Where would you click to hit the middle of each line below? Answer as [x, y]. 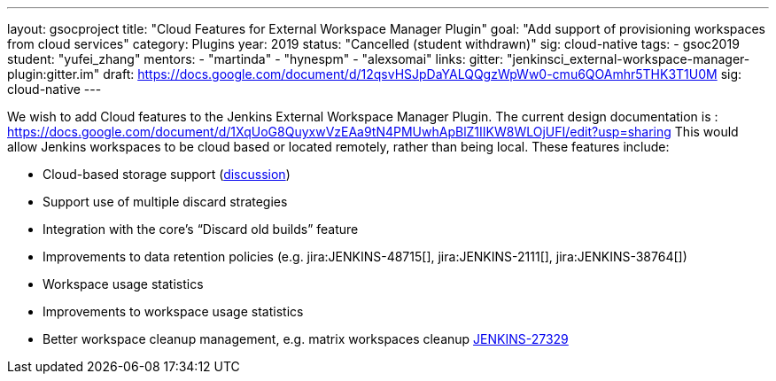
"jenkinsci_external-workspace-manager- [629, 59]
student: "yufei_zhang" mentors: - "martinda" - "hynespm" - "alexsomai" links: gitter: [256, 59]
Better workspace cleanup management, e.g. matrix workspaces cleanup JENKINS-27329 [306, 339]
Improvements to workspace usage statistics [173, 311]
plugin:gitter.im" [54, 74]
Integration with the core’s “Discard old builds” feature [201, 229]
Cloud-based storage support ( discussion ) [167, 174]
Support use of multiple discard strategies [165, 202]
